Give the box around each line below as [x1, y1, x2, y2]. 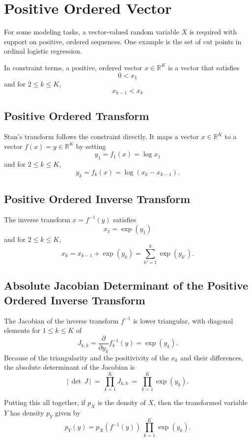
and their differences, [180, 352, 244, 362]
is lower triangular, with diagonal [133, 315, 233, 325]
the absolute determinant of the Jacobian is [4, 362, 135, 372]
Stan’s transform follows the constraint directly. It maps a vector [4, 131, 199, 142]
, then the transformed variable [153, 397, 248, 408]
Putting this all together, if [4, 397, 85, 408]
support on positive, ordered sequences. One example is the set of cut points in [4, 36, 242, 46]
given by [55, 407, 81, 417]
